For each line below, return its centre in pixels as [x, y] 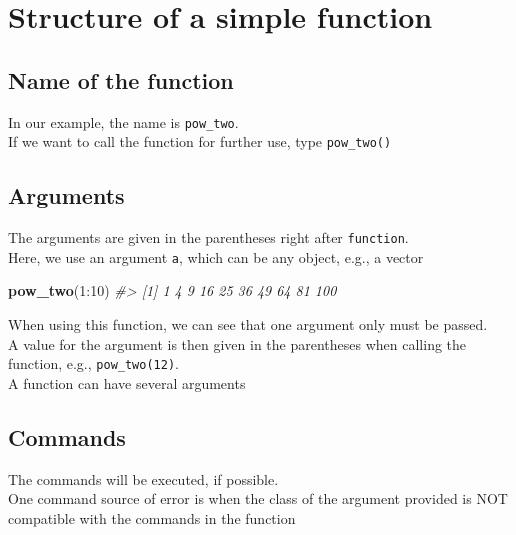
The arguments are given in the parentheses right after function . [208, 237]
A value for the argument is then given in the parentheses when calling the [237, 343]
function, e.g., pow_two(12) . [93, 363]
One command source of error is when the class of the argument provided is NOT [258, 498]
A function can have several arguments [127, 382]
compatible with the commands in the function [152, 517]
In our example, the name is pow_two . [123, 121]
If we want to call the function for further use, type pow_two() [200, 141]
